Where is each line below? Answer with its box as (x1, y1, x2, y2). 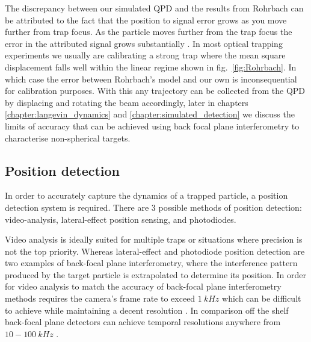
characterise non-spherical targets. (5, 131, 131, 144)
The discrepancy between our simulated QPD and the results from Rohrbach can (5, 2, 304, 14)
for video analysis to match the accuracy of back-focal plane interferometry (5, 280, 282, 293)
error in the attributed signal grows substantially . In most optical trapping (5, 37, 283, 49)
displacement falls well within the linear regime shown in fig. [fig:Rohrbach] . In (5, 60, 297, 73)
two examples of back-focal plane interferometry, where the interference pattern (5, 256, 298, 269)
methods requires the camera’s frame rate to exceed (5, 292, 196, 305)
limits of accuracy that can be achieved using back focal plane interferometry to (5, 119, 300, 132)
